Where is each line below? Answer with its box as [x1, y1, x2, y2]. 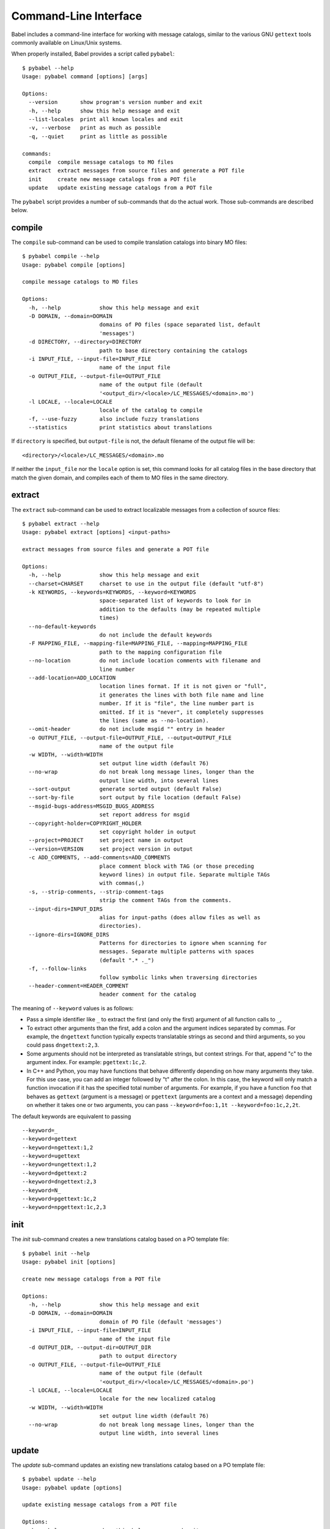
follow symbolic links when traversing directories [99, 974, 258, 981]
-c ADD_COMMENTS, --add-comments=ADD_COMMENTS [28, 854, 170, 861]
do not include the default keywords [99, 632, 213, 639]
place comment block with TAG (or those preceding [99, 862, 254, 870]
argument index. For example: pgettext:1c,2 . [26, 1059, 147, 1066]
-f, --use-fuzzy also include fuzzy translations [28, 415, 200, 422]
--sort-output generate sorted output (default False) [28, 786, 222, 793]
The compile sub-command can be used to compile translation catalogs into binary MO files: [11, 239, 248, 246]
